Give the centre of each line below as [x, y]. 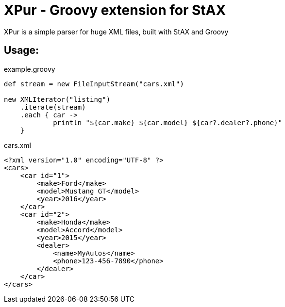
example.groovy [30, 69]
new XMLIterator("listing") [57, 99]
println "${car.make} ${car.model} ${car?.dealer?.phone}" [168, 122]
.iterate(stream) [53, 107]
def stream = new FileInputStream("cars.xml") [94, 84]
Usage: [22, 50]
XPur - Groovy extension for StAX [115, 10]
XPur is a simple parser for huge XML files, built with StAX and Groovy [116, 32]
